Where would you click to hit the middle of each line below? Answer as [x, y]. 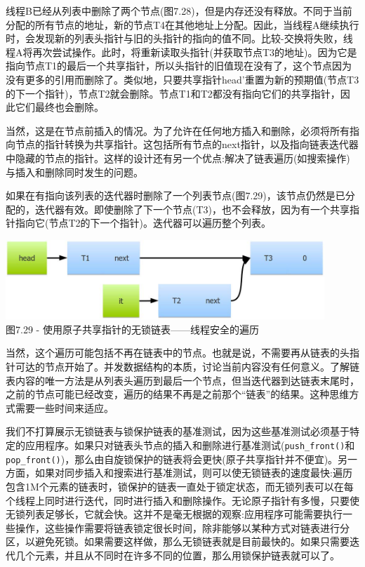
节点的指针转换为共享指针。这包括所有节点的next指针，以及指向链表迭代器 [187, 144]
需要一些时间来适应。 [64, 407]
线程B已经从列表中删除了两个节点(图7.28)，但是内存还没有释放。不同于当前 [179, 11]
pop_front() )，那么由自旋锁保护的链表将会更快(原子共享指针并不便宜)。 [172, 459]
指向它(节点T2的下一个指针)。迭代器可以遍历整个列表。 [143, 223]
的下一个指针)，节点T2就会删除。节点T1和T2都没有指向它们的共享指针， [173, 93]
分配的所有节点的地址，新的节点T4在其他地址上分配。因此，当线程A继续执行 [182, 24]
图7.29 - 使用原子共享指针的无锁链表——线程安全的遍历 [132, 329]
